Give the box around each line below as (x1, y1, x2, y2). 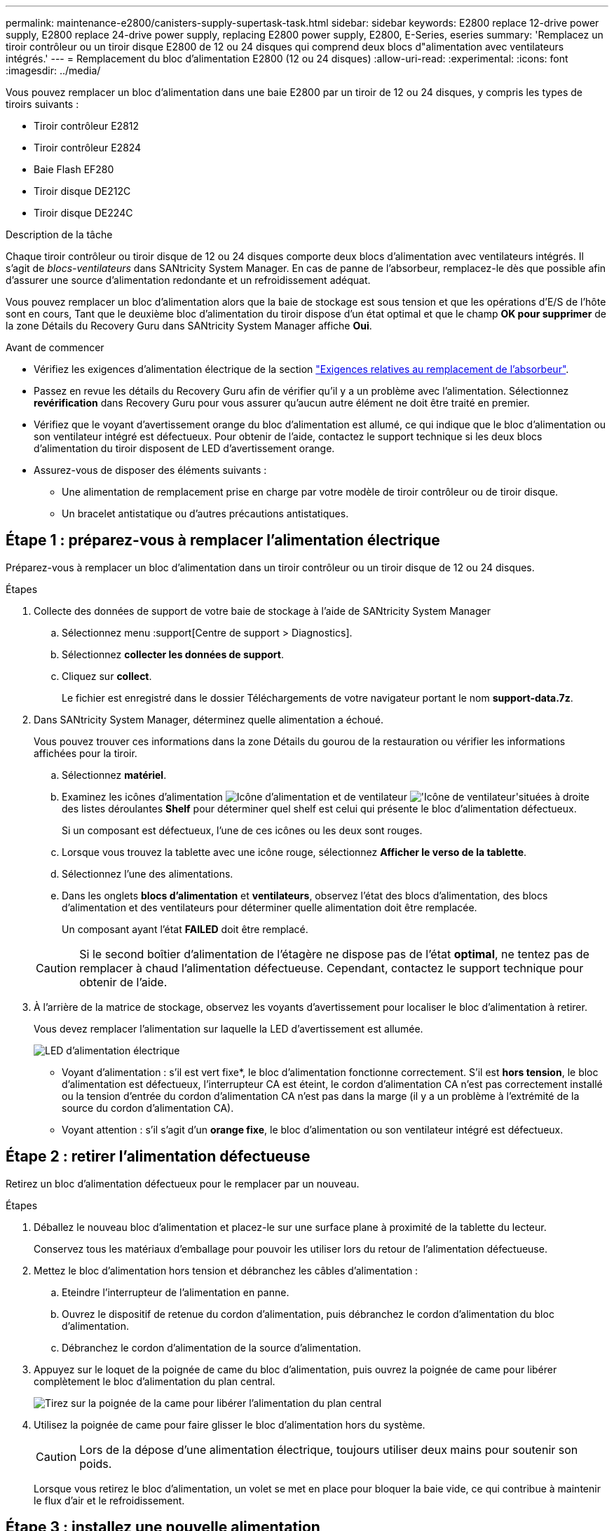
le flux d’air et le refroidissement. (34, 1494, 185, 1506)
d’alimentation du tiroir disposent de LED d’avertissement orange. (34, 442, 335, 454)
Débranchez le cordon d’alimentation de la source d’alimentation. (62, 1341, 362, 1354)
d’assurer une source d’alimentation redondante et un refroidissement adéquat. (6, 274, 371, 286)
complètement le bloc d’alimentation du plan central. (34, 1375, 275, 1387)
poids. (79, 1456, 112, 1471)
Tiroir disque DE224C (34, 207, 133, 219)
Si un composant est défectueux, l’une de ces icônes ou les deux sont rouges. (62, 824, 423, 836)
